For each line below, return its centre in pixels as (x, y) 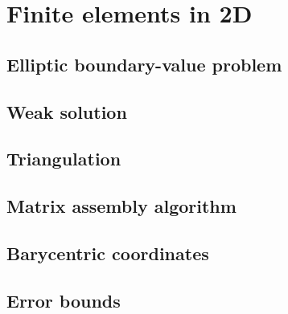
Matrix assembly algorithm (121, 206)
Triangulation (64, 159)
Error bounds (64, 300)
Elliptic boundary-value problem (144, 64)
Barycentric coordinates (108, 253)
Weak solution (67, 111)
